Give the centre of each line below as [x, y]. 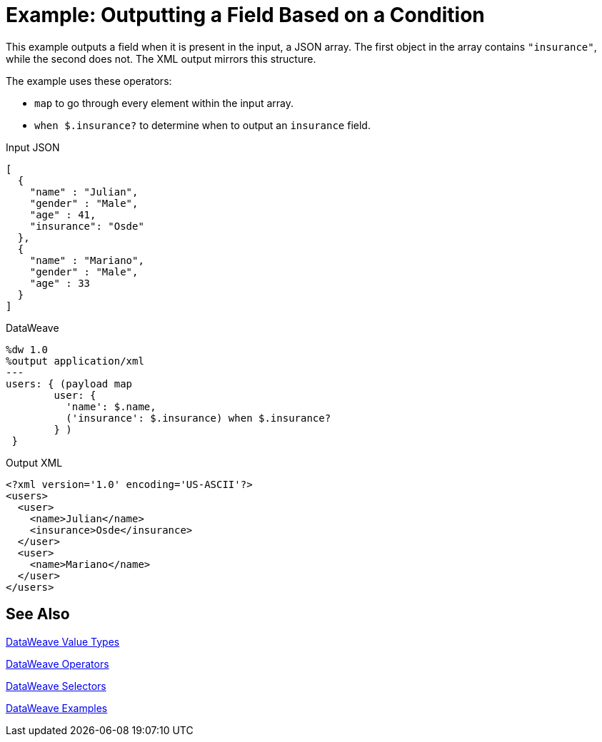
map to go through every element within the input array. [164, 103]
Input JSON [33, 147]
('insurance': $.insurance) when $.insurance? [199, 418]
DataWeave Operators [57, 664]
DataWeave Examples [57, 708]
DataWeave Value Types [63, 641]
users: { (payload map [69, 383]
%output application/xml [75, 361]
